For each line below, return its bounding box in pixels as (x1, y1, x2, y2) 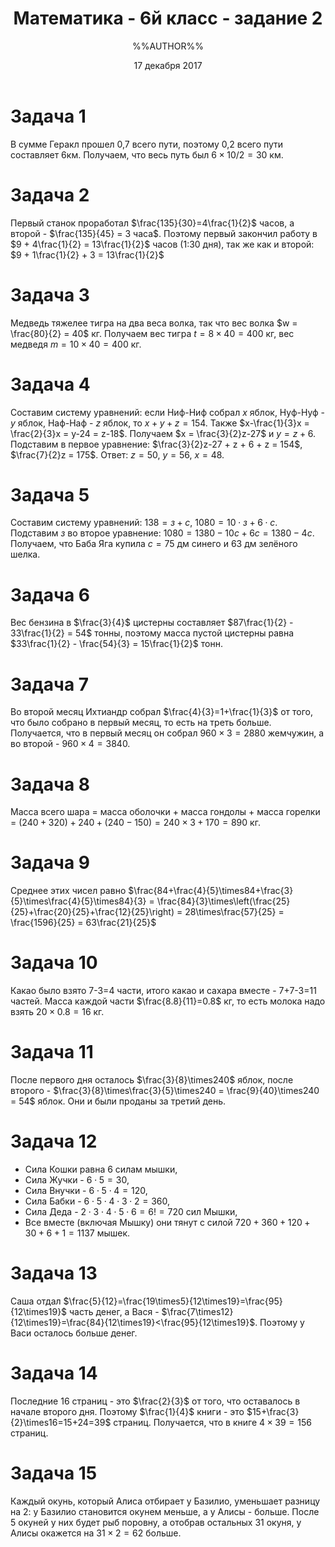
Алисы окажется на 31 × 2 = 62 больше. (10, 1527, 182, 1539)
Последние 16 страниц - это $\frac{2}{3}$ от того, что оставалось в (10, 1395, 301, 1407)
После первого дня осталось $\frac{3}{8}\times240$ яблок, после (10, 1074, 294, 1086)
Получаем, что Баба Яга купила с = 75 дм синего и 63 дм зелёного (10, 538, 298, 550)
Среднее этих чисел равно (10, 885, 127, 897)
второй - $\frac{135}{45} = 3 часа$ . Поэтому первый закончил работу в (10, 227, 318, 239)
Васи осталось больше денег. (10, 1327, 138, 1339)
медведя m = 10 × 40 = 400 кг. (10, 338, 142, 350)
